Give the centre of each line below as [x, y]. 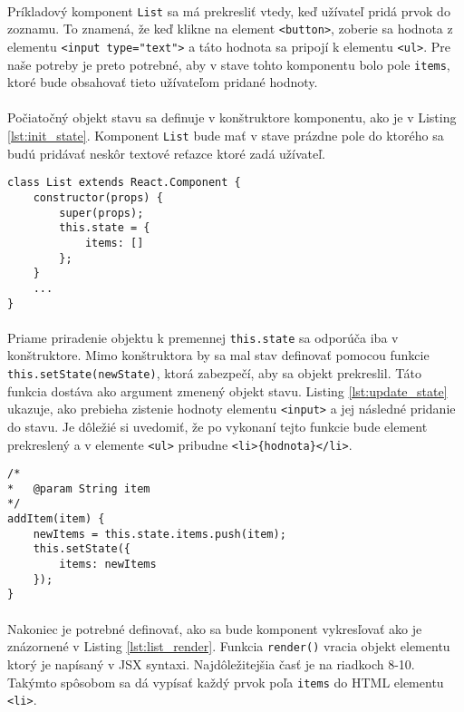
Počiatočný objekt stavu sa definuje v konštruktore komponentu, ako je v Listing [232, 117]
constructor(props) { [98, 197]
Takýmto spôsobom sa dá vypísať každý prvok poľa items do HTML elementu [226, 682]
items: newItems [108, 565]
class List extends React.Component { [124, 183]
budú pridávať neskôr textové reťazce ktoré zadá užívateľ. [166, 153]
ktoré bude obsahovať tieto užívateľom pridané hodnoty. [163, 82]
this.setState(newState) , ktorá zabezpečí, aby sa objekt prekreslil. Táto [214, 373]
